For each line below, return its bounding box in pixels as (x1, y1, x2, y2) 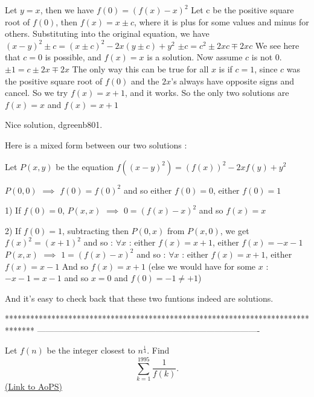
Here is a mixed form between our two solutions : (5, 138, 187, 151)
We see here (255, 39, 300, 51)
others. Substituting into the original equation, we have (5, 27, 210, 40)
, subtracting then (62, 224, 129, 237)
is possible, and (45, 51, 101, 63)
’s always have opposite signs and (171, 74, 295, 87)
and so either (123, 183, 172, 196)
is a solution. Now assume (147, 51, 243, 63)
